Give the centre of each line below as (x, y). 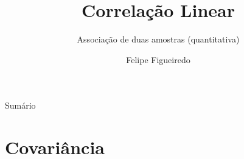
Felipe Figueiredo (158, 59)
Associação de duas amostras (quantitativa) (158, 39)
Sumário (20, 105)
